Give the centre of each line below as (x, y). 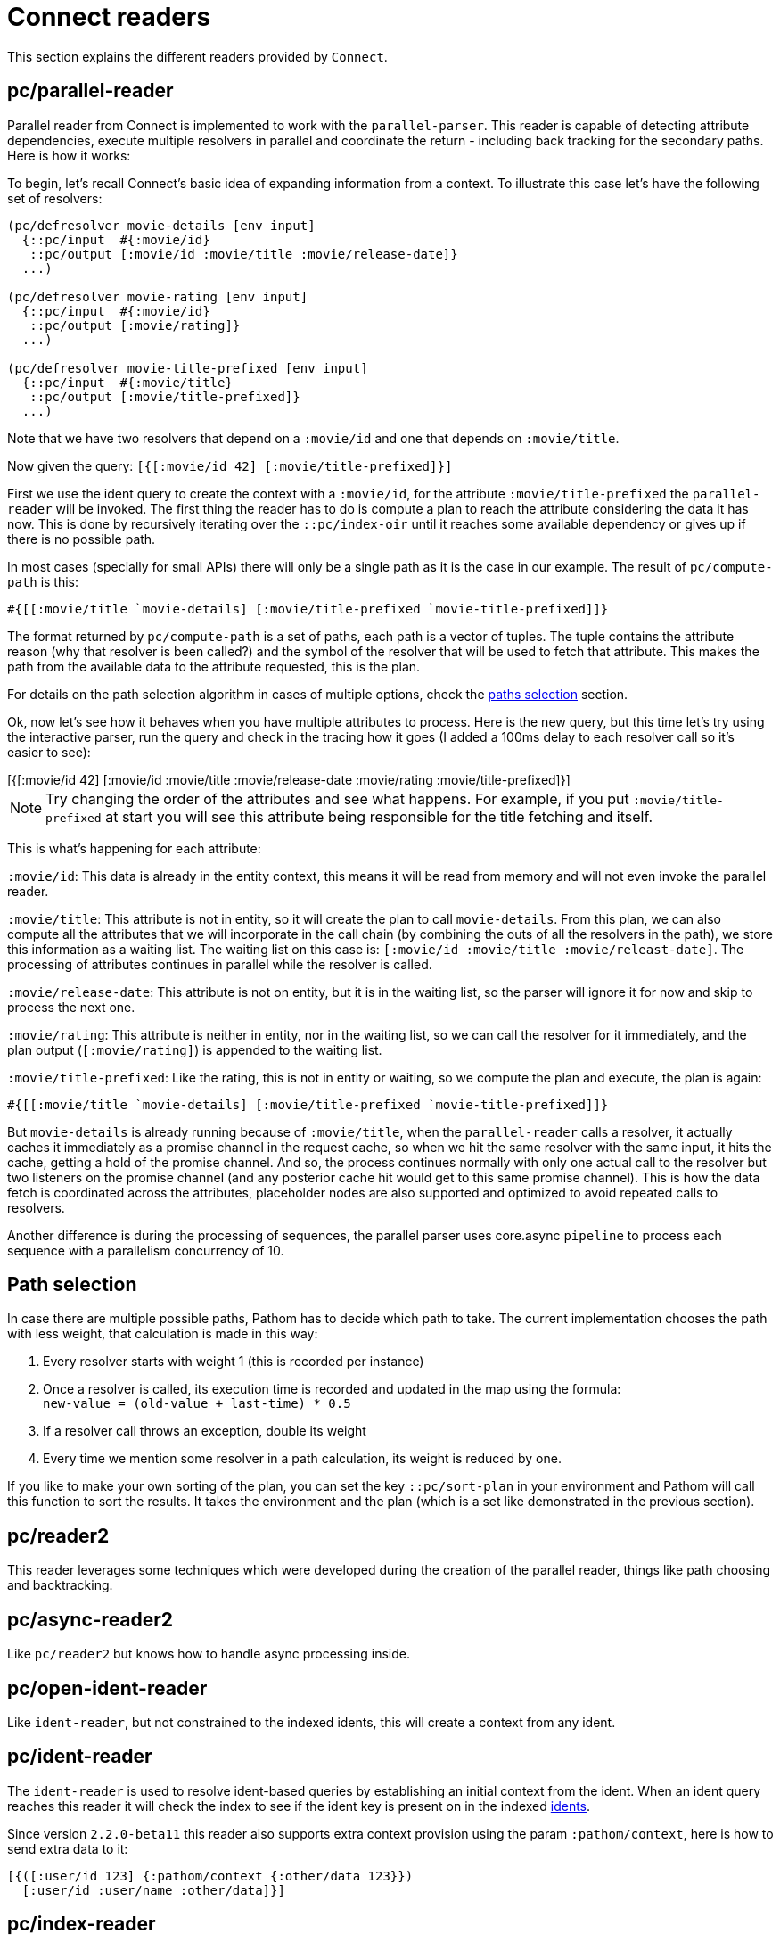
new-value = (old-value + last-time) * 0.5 (197, 1404)
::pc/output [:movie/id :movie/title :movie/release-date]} (244, 254)
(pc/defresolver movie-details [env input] (161, 225)
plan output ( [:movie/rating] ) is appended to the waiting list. (195, 1049)
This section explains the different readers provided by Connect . (197, 56)
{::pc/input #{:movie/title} (127, 382)
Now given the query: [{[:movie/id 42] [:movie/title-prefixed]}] (230, 465)
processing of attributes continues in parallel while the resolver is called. (220, 964)
